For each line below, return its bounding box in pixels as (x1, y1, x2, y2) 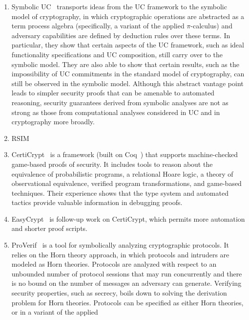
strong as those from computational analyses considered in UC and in (11, 107, 220, 117)
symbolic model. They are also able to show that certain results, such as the (11, 59, 239, 69)
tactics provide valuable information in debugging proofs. (11, 197, 183, 207)
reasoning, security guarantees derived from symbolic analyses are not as (11, 97, 228, 107)
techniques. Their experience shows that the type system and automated (11, 187, 228, 198)
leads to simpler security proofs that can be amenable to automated (11, 88, 215, 98)
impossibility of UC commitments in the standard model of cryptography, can (11, 69, 245, 79)
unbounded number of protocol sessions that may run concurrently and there (11, 268, 242, 278)
